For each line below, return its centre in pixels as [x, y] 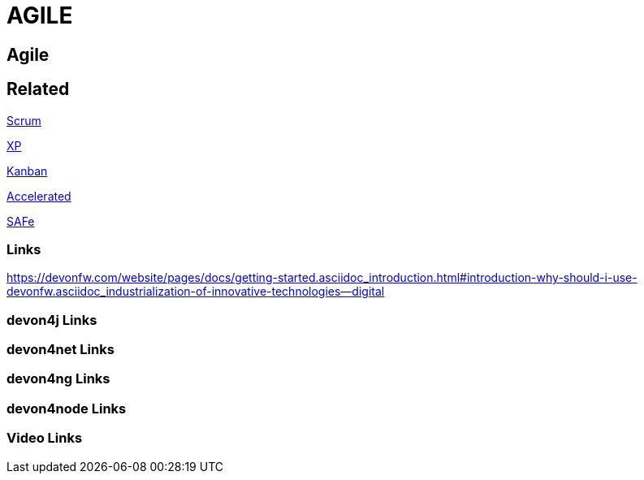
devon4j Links [52, 320]
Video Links [45, 438]
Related [38, 89]
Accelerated [39, 196]
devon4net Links [61, 350]
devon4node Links [67, 408]
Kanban [27, 171]
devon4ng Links [58, 379]
